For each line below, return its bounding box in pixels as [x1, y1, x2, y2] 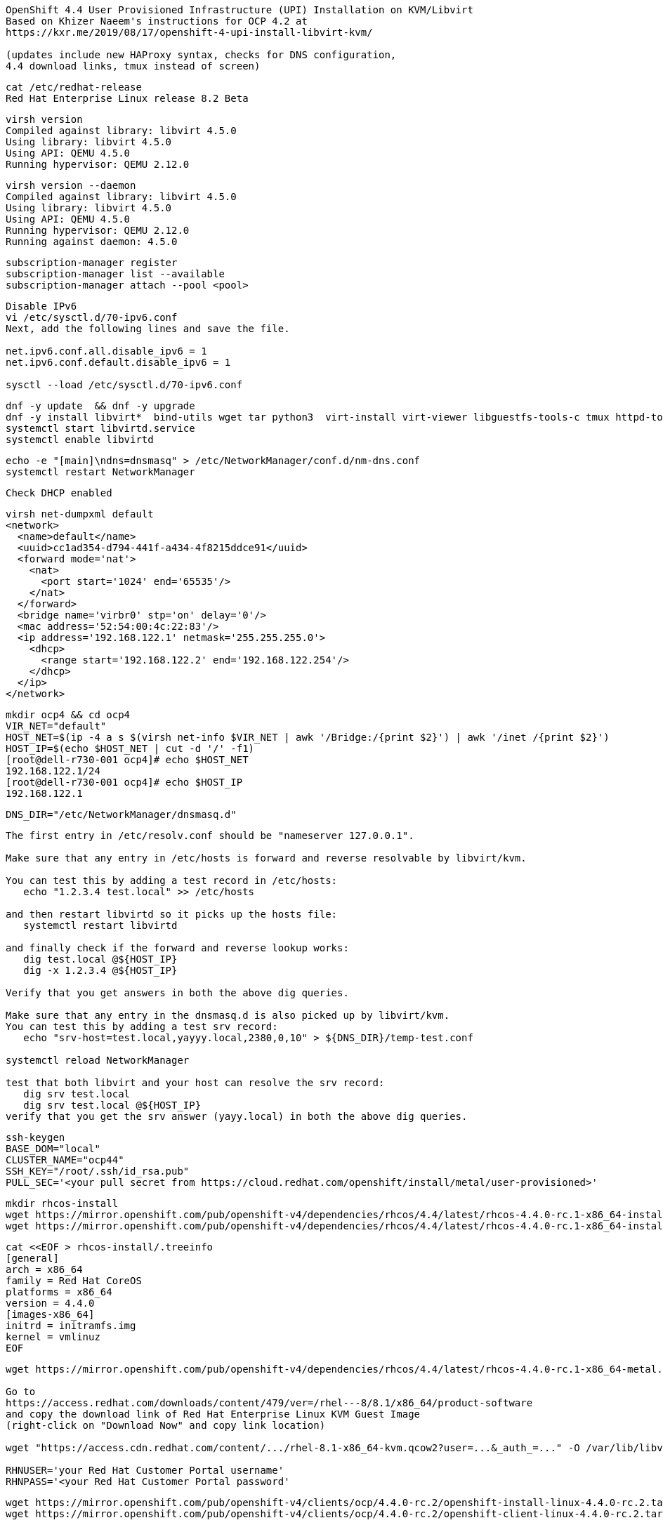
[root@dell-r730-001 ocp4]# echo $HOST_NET [6, 754, 249, 765]
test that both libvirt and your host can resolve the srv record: [6, 1077, 385, 1088]
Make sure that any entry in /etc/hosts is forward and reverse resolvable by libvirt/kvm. [6, 852, 527, 864]
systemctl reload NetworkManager [6, 1055, 190, 1066]
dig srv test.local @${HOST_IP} [23, 1100, 202, 1111]
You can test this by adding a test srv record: [6, 1021, 278, 1032]
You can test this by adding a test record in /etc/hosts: [6, 875, 338, 886]
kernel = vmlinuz [6, 1331, 100, 1342]
